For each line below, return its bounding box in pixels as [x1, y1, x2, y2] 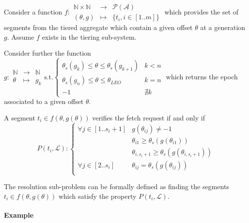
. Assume [7, 31, 34, 42]
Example [4, 210, 34, 220]
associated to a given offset [4, 96, 84, 106]
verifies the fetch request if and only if [92, 113, 205, 123]
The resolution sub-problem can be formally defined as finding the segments [4, 181, 229, 192]
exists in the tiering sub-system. [42, 31, 137, 42]
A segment [4, 113, 35, 123]
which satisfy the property [58, 191, 137, 201]
